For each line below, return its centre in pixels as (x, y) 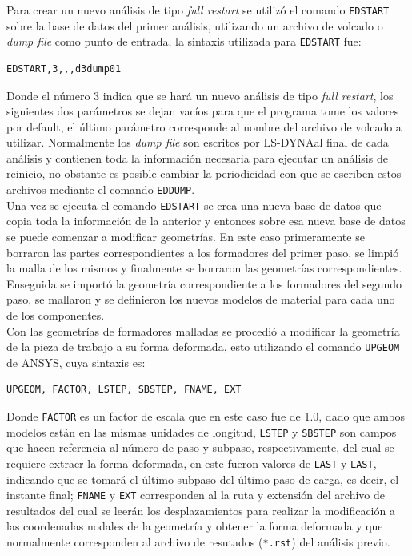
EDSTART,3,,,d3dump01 (64, 68)
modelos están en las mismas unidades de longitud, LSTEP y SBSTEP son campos (202, 431)
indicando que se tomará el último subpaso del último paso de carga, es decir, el (203, 479)
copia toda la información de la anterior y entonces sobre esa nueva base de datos (206, 221)
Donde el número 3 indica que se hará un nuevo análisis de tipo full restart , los (200, 95)
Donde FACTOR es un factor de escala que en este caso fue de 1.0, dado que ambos (206, 415)
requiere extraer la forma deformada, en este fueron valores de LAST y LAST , (192, 463)
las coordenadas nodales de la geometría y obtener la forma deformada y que (195, 526)
